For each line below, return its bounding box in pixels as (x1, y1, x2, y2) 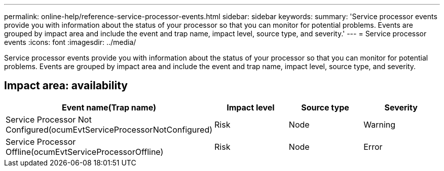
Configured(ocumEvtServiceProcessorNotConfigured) (6, 124, 213, 135)
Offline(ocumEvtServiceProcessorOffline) (6, 146, 164, 157)
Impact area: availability (4, 79, 128, 92)
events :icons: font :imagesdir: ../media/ (4, 38, 136, 46)
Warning (363, 119, 396, 130)
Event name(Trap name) (62, 102, 157, 112)
